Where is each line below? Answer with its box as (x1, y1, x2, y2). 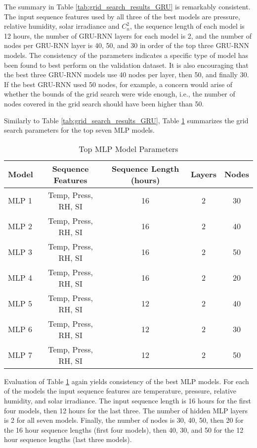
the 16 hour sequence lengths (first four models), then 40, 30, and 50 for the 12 (4, 424, 244, 435)
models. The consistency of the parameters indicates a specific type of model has (4, 50, 249, 60)
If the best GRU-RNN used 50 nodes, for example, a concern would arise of (4, 79, 233, 89)
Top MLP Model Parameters (79, 143, 178, 154)
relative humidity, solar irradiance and (4, 21, 120, 31)
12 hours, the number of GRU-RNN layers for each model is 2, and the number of (4, 30, 252, 41)
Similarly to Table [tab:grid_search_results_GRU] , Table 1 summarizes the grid (4, 115, 249, 125)
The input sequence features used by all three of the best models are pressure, (4, 11, 240, 21)
